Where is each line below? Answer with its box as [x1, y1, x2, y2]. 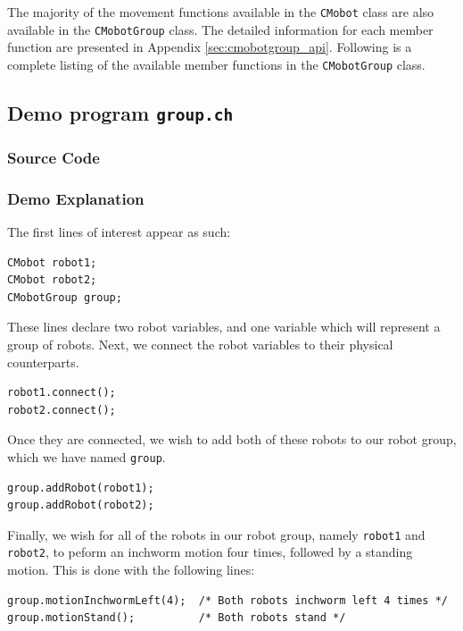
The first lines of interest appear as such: [7, 222, 231, 240]
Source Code [7, 146, 100, 168]
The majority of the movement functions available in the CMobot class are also [7, 3, 434, 21]
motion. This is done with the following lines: [7, 560, 255, 579]
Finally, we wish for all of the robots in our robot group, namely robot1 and [7, 525, 426, 543]
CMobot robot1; [7, 256, 97, 269]
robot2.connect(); [7, 403, 116, 416]
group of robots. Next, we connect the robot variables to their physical [7, 334, 393, 353]
